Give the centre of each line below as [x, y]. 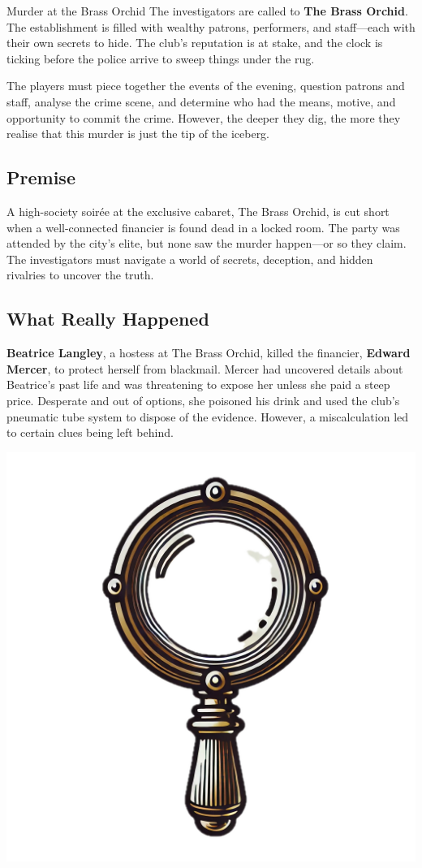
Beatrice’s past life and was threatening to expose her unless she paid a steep [198, 384]
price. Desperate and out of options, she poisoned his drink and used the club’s [203, 400]
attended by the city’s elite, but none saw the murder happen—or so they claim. [207, 243]
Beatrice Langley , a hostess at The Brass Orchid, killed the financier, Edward [209, 353]
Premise [41, 177]
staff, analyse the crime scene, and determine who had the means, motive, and [201, 101]
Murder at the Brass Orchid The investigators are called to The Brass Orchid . [207, 11]
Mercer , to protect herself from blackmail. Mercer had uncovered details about [205, 368]
